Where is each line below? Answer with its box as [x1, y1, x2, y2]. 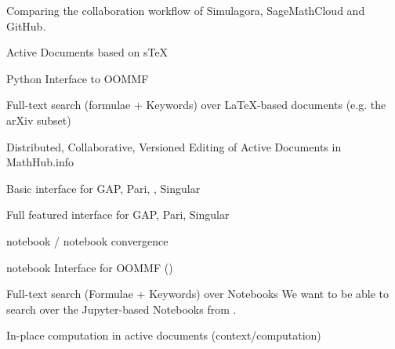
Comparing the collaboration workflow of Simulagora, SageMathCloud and [6, 2, 365, 18]
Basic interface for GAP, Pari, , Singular [6, 180, 201, 196]
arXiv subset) [6, 111, 71, 128]
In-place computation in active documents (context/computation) [6, 327, 321, 344]
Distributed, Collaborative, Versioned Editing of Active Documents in [6, 138, 342, 155]
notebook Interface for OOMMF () [6, 259, 173, 275]
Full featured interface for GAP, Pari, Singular [6, 206, 230, 223]
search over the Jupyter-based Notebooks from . [6, 300, 237, 317]
